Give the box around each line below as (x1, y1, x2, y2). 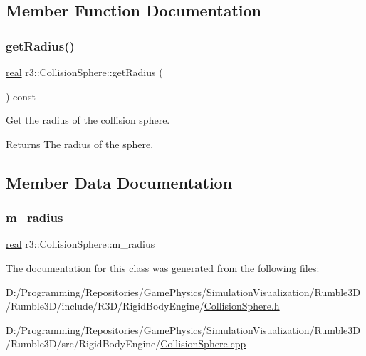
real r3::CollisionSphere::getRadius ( (6, 65, 163, 79)
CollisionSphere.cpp (160, 336, 246, 351)
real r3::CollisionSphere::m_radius (6, 236, 155, 251)
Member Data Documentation (6, 171, 233, 193)
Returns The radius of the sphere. (6, 136, 154, 151)
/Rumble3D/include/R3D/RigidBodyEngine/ (6, 298, 204, 313)
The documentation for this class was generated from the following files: (6, 260, 320, 275)
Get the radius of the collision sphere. (6, 112, 170, 127)
